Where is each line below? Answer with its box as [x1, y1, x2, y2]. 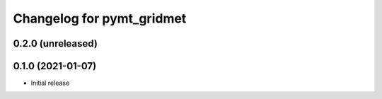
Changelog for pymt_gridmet [13, 11, 187, 26]
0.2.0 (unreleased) [13, 37, 98, 49]
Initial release [30, 78, 70, 88]
